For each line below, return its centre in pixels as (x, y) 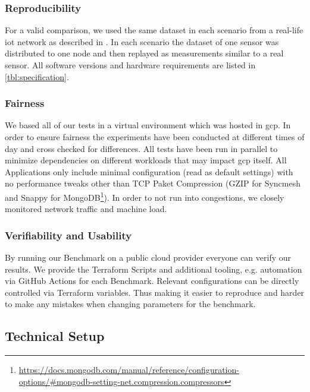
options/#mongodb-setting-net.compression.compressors (121, 381)
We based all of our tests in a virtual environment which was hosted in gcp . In (148, 125)
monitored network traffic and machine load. (86, 209)
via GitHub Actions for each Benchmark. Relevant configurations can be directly (152, 281)
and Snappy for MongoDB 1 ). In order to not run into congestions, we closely (145, 196)
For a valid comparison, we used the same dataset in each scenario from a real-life (154, 30)
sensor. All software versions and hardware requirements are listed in (130, 65)
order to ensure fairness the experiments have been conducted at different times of (155, 137)
